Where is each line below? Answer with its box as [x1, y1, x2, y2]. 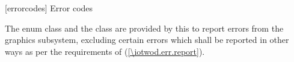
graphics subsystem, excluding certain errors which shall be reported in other [5, 33, 289, 46]
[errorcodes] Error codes [5, 2, 93, 14]
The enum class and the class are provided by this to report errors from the [5, 21, 284, 34]
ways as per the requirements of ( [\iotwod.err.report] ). [5, 45, 205, 57]
